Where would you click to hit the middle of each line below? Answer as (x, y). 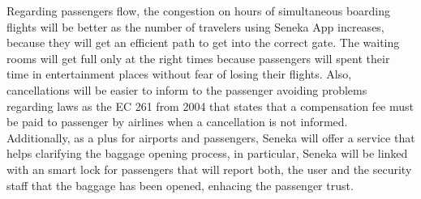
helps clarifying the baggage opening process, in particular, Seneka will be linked (207, 153)
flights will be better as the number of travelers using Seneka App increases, (195, 26)
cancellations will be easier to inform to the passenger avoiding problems (187, 89)
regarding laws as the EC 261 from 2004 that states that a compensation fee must (210, 106)
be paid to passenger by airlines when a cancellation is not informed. (177, 122)
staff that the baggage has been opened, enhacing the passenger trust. (180, 185)
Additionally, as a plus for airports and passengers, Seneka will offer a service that (211, 137)
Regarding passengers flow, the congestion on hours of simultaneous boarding (199, 11)
